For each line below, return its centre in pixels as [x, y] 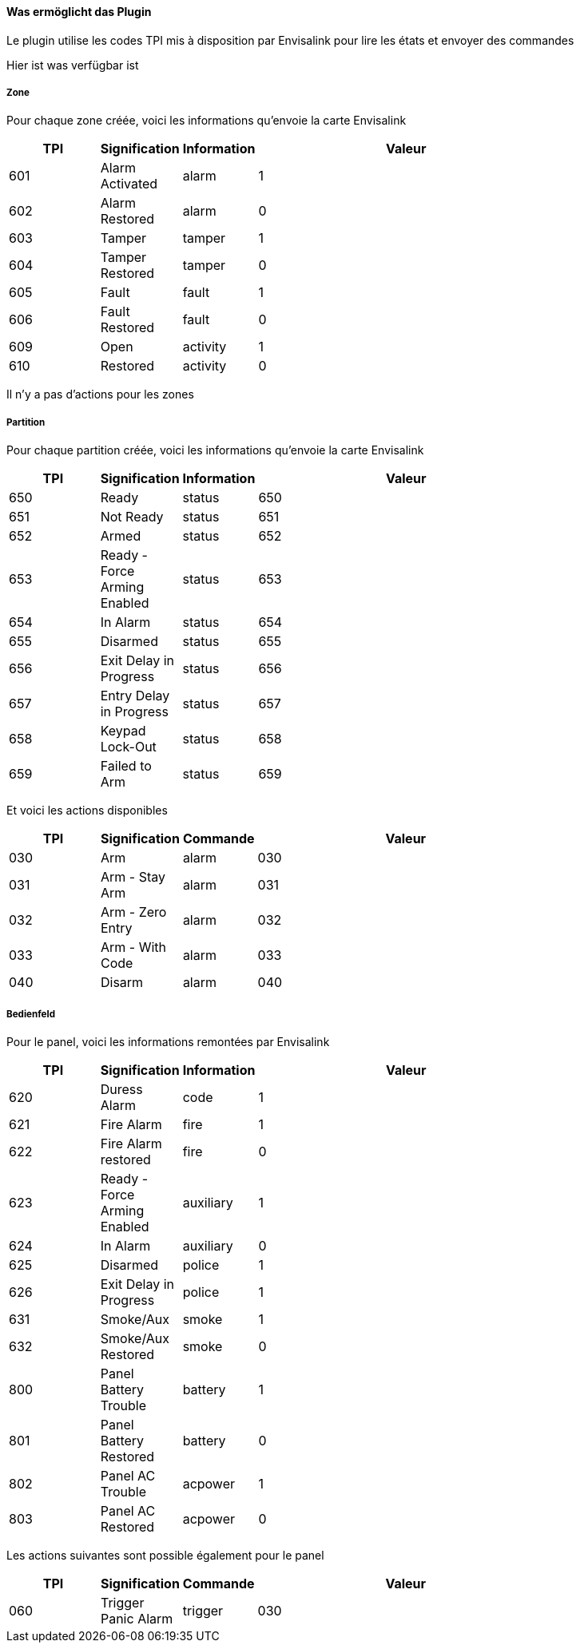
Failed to [126, 766]
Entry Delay [135, 696]
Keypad [123, 731]
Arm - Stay [133, 877]
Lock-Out [128, 747]
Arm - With [133, 947]
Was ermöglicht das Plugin [79, 12]
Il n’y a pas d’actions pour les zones [100, 394]
